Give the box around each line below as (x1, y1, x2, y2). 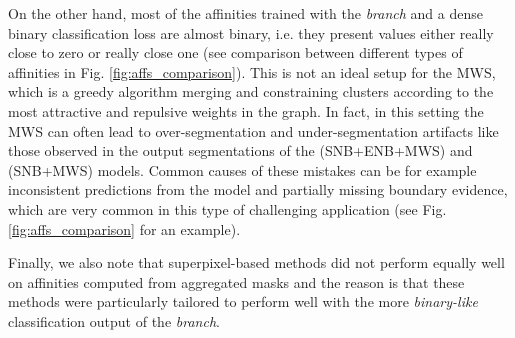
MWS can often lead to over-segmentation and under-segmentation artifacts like (8, 120, 499, 141)
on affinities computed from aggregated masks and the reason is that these (8, 271, 465, 292)
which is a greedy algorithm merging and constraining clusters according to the (8, 81, 494, 102)
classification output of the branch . (8, 310, 220, 331)
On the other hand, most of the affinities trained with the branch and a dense (8, 3, 483, 23)
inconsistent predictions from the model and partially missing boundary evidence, (8, 179, 508, 200)
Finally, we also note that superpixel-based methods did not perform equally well (8, 252, 505, 273)
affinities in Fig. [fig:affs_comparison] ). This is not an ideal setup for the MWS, (8, 61, 496, 82)
